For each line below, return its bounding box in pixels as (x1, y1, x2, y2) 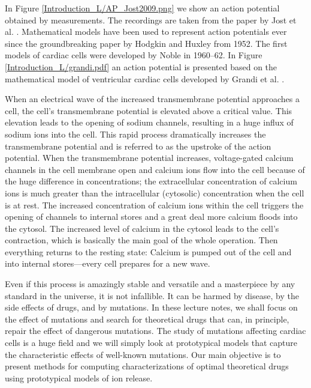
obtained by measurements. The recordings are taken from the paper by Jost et (5, 13, 297, 26)
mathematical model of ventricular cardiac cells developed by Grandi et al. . (5, 72, 285, 85)
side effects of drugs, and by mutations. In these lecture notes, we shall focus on (5, 301, 298, 314)
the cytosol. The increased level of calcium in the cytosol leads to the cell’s (5, 222, 279, 234)
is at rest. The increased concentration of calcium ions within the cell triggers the (5, 198, 304, 211)
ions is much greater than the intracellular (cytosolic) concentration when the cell (5, 186, 304, 199)
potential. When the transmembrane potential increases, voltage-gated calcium (5, 151, 294, 164)
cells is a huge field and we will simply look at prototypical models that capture (5, 336, 298, 349)
